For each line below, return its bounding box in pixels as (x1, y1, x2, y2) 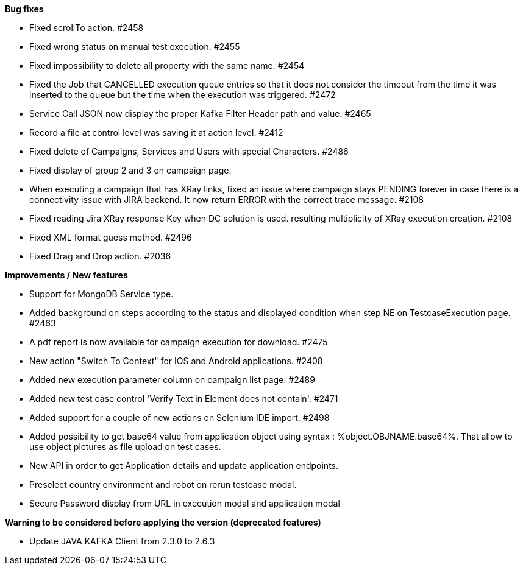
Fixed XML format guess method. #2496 (29, 232, 192, 242)
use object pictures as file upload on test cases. (29, 442, 221, 452)
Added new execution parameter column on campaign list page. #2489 (29, 375, 315, 385)
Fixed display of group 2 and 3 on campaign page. (29, 165, 232, 175)
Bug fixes (5, 4, 44, 14)
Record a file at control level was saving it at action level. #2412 (29, 127, 283, 138)
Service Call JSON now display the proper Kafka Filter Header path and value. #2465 (29, 108, 371, 119)
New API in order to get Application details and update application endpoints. (29, 460, 339, 471)
